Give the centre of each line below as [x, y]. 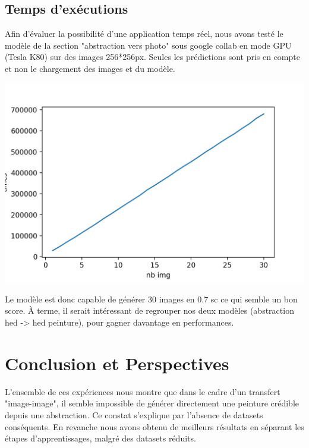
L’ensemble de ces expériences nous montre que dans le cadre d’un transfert [143, 391]
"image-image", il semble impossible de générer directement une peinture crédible [152, 403]
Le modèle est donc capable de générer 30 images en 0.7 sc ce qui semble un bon [151, 299]
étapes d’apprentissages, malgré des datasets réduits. [100, 438]
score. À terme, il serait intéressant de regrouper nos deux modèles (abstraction [149, 310]
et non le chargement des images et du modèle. [90, 68]
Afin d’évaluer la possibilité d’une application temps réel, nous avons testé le [144, 34]
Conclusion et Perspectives [117, 363]
